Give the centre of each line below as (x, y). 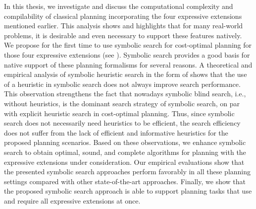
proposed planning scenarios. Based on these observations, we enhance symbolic (125, 142)
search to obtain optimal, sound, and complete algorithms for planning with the (125, 152)
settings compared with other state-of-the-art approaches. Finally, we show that (125, 181)
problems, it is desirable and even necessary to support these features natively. (123, 35)
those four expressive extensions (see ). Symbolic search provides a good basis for (127, 54)
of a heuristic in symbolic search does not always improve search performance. (122, 84)
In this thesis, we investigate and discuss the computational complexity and (119, 6)
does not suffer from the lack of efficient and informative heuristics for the (116, 132)
